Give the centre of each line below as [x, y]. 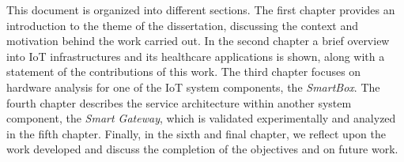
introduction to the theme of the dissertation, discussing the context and [182, 25]
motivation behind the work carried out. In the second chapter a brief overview [198, 41]
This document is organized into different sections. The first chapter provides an [201, 9]
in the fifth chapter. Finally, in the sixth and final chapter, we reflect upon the [196, 133]
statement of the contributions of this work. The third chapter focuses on [184, 72]
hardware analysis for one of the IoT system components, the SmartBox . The [193, 87]
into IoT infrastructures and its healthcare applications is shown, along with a [196, 56]
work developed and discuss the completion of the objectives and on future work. [202, 149]
